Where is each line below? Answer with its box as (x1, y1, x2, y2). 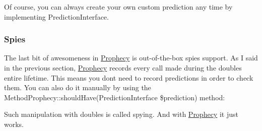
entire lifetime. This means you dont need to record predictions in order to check (4, 72, 253, 83)
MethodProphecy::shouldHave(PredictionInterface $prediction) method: (4, 92, 225, 102)
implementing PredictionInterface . (4, 11, 109, 22)
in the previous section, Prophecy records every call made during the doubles (4, 62, 242, 73)
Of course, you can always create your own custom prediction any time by (4, 2, 233, 12)
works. (4, 118, 24, 129)
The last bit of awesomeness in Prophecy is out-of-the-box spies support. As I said (4, 52, 258, 63)
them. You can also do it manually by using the (4, 82, 151, 93)
